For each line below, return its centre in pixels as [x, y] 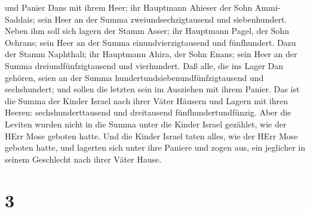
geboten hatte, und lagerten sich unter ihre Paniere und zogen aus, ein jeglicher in [155, 147]
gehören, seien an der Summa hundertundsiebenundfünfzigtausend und [134, 77]
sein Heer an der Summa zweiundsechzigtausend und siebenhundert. [162, 19]
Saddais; [20, 19]
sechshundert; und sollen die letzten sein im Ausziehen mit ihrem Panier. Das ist [152, 89]
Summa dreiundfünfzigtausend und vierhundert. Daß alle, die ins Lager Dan [144, 65]
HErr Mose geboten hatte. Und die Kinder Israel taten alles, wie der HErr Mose [151, 135]
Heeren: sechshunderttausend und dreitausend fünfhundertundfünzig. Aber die [148, 112]
